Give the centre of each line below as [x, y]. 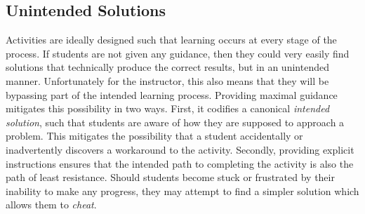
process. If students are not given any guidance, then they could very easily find [178, 53]
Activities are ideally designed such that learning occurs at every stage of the [171, 40]
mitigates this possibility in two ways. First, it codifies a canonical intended [168, 108]
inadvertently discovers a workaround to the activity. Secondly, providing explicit [180, 149]
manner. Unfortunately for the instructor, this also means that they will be [167, 80]
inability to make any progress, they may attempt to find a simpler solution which [182, 190]
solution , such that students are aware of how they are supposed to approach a [175, 122]
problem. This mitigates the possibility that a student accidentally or [154, 136]
